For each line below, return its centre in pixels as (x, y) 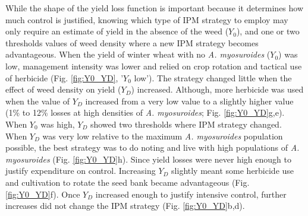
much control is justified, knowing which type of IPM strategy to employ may (147, 19)
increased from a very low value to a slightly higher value (189, 101)
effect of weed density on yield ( (63, 89)
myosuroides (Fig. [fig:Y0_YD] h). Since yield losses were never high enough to (148, 159)
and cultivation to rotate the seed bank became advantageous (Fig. (128, 182)
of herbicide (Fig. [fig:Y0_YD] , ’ (65, 77)
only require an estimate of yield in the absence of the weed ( (117, 31)
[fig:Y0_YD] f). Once (43, 194)
